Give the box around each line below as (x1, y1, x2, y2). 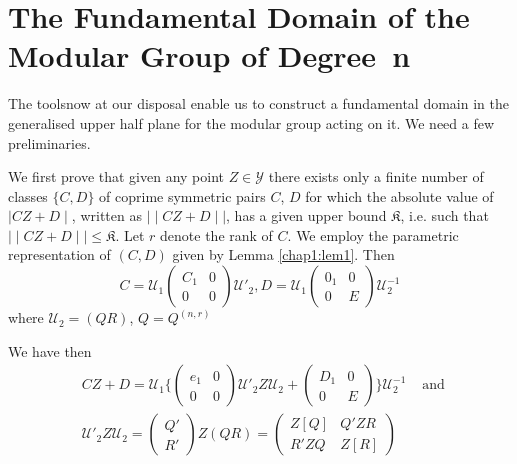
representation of (8, 244, 111, 265)
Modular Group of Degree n (8, 35, 411, 76)
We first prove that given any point (8, 166, 225, 187)
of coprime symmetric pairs (99, 185, 266, 206)
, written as (71, 205, 142, 226)
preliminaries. (8, 132, 91, 153)
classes (8, 185, 48, 206)
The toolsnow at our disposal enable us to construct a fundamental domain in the (8, 93, 509, 114)
